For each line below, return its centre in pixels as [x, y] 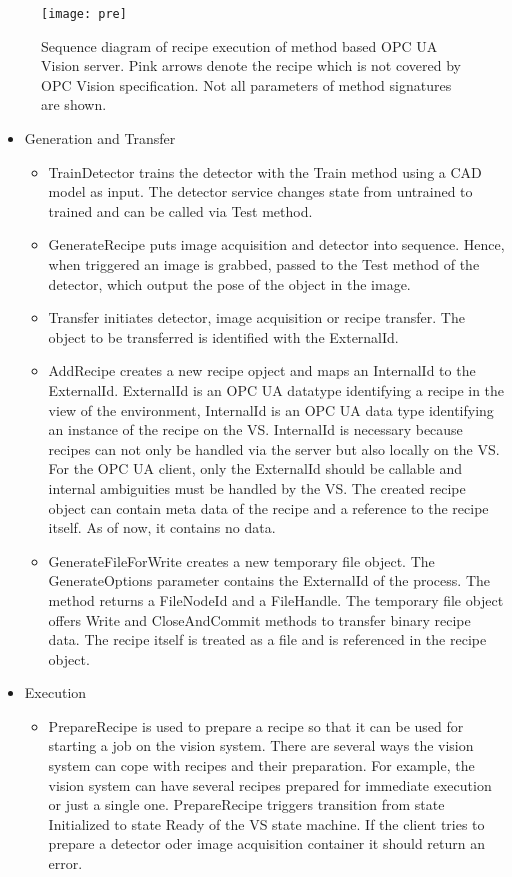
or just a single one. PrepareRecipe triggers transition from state [246, 804]
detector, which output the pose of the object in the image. [229, 283]
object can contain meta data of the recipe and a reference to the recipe [268, 507]
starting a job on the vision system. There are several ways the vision [261, 745]
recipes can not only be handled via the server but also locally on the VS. [274, 448]
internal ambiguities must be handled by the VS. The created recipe [257, 487]
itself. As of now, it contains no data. [162, 527]
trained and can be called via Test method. [180, 210]
